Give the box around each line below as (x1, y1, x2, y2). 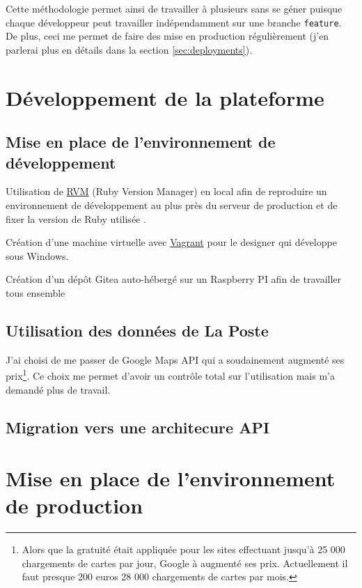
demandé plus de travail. (6, 382, 111, 396)
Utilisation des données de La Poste (6, 319, 269, 341)
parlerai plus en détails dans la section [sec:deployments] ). (6, 42, 253, 56)
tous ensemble (6, 285, 65, 300)
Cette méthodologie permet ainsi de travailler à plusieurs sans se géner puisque (6, 1, 343, 15)
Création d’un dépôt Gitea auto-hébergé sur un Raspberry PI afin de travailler (6, 272, 342, 286)
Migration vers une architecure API (6, 416, 270, 438)
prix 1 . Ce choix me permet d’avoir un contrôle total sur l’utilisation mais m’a (6, 366, 335, 383)
